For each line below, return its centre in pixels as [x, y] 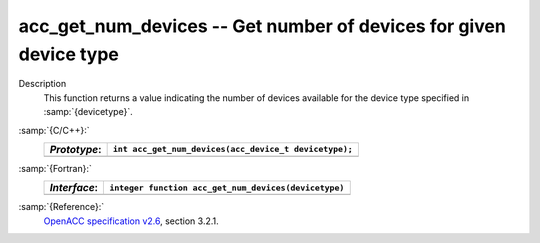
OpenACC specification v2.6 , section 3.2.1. [131, 221]
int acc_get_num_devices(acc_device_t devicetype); [233, 149]
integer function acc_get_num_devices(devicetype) [227, 187]
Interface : [74, 188]
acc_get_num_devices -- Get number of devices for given [262, 26]
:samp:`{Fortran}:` [55, 168]
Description [42, 84]
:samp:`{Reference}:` [61, 207]
